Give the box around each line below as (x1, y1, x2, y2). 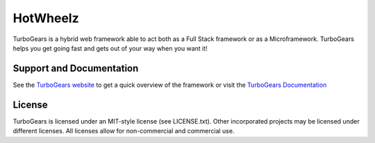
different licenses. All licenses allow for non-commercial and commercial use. (12, 127, 235, 135)
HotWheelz (12, 10, 79, 26)
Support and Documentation (12, 62, 139, 74)
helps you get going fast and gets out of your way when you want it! (12, 44, 208, 52)
